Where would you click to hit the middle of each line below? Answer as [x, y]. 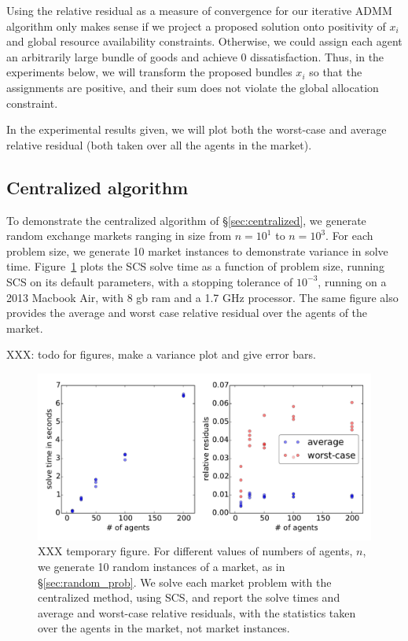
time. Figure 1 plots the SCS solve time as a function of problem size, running [195, 266]
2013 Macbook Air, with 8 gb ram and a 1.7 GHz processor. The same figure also [202, 297]
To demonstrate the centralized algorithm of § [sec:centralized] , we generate [186, 220]
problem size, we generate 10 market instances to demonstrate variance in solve [197, 251]
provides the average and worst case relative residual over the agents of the [187, 313]
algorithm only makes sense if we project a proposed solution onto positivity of [196, 26]
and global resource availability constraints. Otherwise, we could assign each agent [204, 41]
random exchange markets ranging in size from [119, 236]
